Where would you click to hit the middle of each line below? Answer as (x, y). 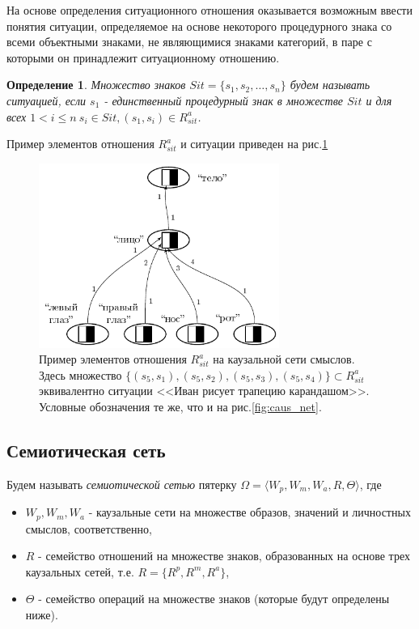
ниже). (42, 615)
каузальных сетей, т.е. (80, 571)
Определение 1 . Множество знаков (96, 85)
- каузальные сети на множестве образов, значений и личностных (250, 512)
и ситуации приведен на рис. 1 (254, 144)
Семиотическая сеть (86, 450)
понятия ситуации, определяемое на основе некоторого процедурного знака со (199, 25)
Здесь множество (80, 374)
